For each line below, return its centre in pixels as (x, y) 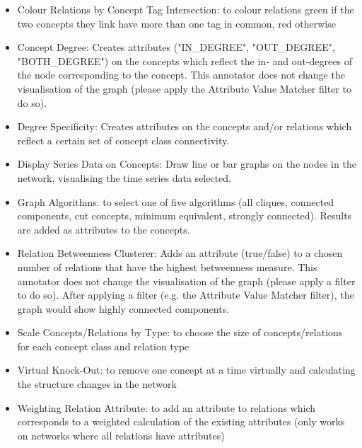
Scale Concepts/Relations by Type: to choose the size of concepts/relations (180, 332)
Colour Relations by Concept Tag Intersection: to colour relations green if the (186, 9)
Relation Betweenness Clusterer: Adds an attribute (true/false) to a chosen (180, 253)
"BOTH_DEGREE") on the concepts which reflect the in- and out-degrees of (185, 61)
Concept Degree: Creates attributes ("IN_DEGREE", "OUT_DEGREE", (176, 47)
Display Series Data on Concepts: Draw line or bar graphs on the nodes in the (187, 164)
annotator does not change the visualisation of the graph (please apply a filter (186, 281)
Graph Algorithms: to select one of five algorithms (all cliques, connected (176, 201)
